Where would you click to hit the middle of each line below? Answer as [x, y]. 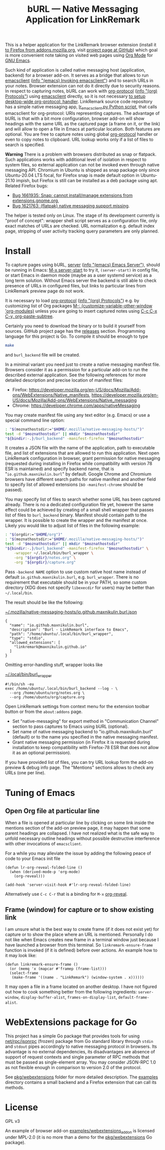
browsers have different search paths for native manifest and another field [81, 479]
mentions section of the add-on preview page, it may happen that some [78, 828]
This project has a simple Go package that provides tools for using [72, 1036]
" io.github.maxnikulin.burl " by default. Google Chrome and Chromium [78, 474]
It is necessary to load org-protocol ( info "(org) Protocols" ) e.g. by [72, 300]
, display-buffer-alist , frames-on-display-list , [67, 997]
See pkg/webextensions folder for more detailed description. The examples [82, 1077]
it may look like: [21, 955]
